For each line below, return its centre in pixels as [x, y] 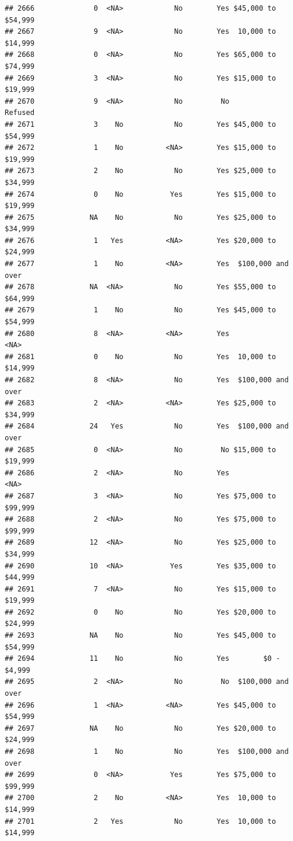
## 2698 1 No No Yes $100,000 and [147, 752]
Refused [20, 113]
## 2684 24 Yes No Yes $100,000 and [147, 426]
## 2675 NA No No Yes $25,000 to [141, 217]
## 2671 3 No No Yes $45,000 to [141, 124]
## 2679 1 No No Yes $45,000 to [141, 310]
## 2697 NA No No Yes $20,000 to [141, 728]
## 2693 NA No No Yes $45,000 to [141, 636]
